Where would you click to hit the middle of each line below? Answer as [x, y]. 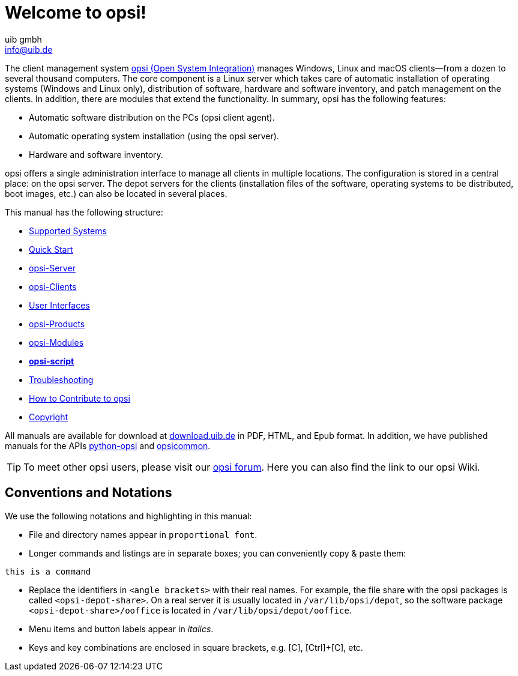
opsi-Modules [56, 342]
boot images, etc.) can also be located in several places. [116, 193]
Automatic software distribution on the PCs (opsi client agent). [152, 117]
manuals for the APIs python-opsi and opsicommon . [108, 445]
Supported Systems [68, 231]
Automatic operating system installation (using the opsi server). [154, 136]
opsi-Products [57, 324]
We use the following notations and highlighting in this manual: [128, 516]
